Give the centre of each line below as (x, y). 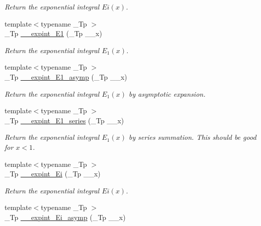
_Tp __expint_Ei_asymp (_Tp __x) (65, 217)
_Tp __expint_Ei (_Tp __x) (53, 174)
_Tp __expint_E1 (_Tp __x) (53, 33)
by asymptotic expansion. (167, 93)
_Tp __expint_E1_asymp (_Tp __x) (66, 76)
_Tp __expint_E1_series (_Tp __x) (64, 120)
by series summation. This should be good (192, 137)
